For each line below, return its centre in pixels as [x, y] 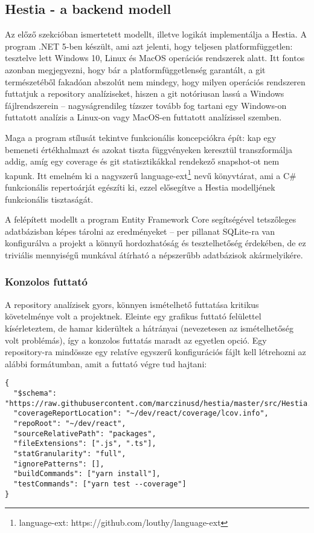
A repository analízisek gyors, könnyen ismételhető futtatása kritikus [132, 304]
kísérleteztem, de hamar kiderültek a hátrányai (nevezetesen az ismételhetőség [149, 328]
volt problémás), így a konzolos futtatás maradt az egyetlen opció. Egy [136, 340]
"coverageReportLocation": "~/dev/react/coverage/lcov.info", [141, 414]
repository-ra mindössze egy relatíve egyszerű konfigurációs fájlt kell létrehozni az [155, 352]
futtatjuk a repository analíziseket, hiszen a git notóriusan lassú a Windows [145, 93]
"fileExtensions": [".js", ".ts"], [85, 444]
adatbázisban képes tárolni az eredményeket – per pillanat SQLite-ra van [140, 231]
